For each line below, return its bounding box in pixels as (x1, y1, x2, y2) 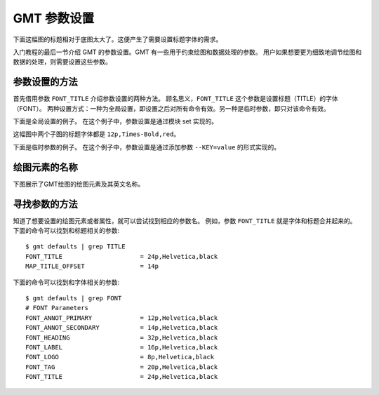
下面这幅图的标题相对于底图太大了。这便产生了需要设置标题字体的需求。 (13, 35, 222, 43)
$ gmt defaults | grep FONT (25, 294, 122, 302)
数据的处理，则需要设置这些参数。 (13, 58, 112, 66)
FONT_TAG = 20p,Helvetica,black (25, 363, 218, 371)
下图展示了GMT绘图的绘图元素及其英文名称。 (13, 180, 145, 188)
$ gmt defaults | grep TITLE (25, 243, 126, 250)
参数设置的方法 (13, 76, 78, 88)
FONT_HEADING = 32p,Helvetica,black (25, 333, 218, 342)
